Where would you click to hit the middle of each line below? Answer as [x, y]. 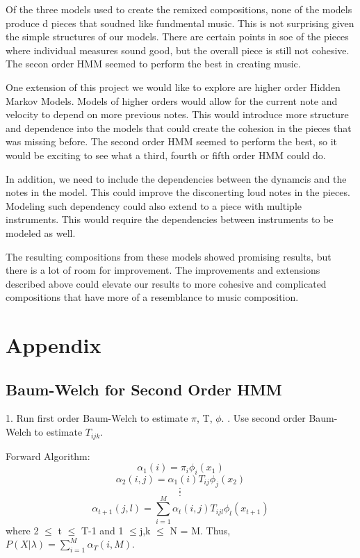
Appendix [54, 345]
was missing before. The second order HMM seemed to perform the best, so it [172, 141]
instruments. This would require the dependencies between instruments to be [170, 219]
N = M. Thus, [200, 530]
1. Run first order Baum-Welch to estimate [97, 418]
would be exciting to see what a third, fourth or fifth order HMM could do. [166, 155]
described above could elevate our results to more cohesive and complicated [166, 283]
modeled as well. [41, 232]
